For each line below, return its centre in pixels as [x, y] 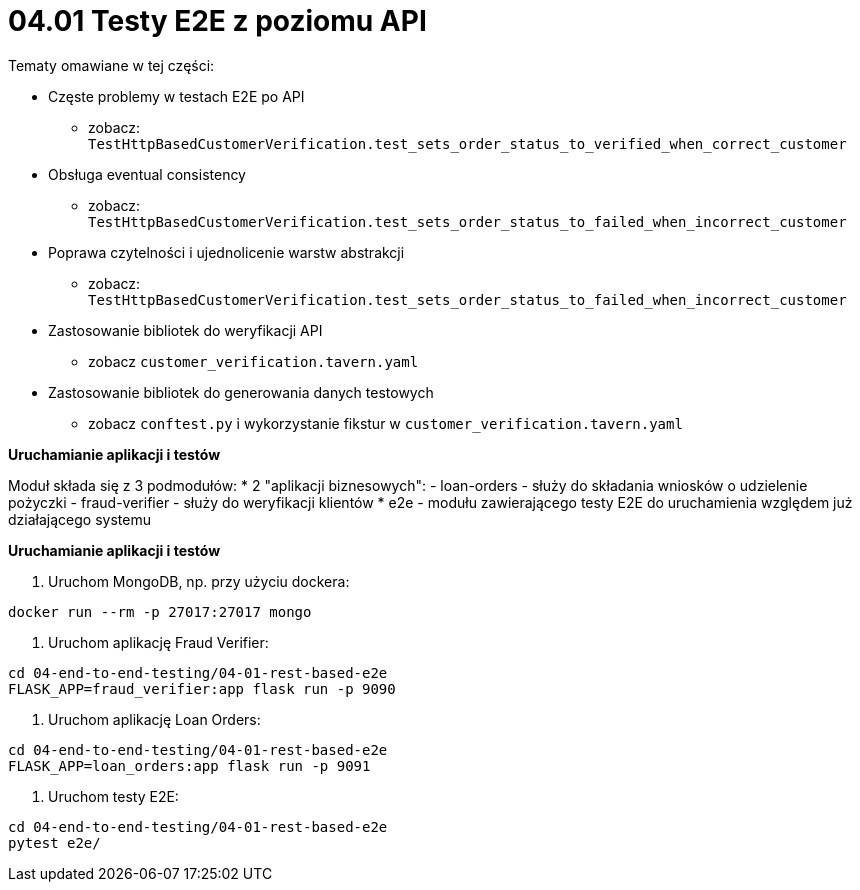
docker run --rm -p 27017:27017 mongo [160, 611]
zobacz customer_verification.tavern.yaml [253, 361]
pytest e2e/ [54, 842]
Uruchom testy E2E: [113, 796]
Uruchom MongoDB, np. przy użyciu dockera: [199, 581]
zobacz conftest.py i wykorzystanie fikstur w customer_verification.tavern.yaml [385, 423]
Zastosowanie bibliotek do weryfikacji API [185, 330]
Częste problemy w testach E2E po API [176, 96]
